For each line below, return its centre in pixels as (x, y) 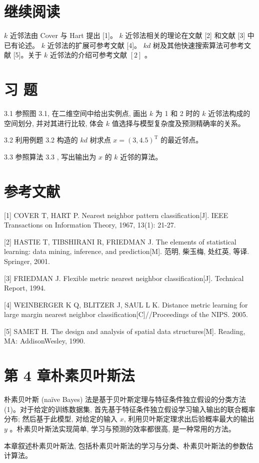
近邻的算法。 (141, 156)
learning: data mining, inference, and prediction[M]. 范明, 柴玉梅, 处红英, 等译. (127, 251)
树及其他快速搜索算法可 (191, 45)
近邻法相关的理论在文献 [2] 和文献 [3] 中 (190, 35)
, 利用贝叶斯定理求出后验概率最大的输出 (189, 419)
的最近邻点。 (182, 140)
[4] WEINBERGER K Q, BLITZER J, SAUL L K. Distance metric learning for (126, 304)
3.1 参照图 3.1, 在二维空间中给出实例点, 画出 (76, 113)
